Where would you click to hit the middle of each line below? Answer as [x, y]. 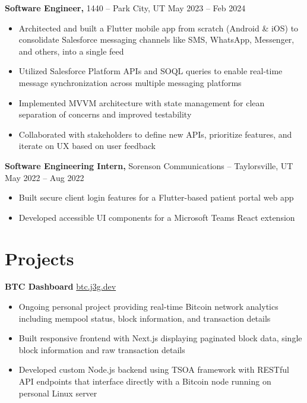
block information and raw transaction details [102, 349]
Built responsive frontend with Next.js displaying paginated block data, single [160, 338]
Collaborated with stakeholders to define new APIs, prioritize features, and [155, 134]
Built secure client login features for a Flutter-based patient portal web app [156, 197]
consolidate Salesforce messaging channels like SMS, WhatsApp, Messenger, [156, 39]
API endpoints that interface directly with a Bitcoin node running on [145, 381]
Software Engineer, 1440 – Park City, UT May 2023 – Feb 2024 [125, 8]
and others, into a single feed [71, 51]
